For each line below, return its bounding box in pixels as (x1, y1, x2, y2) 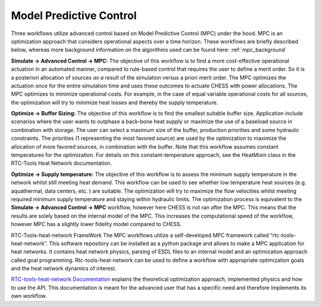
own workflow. (11, 292, 47, 300)
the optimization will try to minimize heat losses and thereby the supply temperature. (11, 99, 218, 106)
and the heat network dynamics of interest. (11, 265, 117, 272)
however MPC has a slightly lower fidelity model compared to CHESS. (11, 221, 182, 228)
